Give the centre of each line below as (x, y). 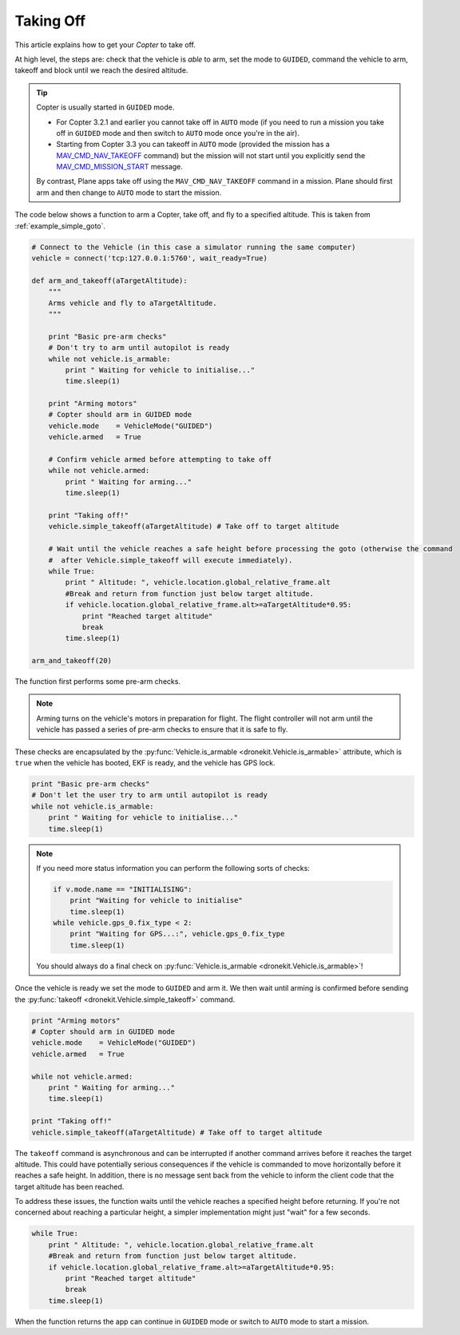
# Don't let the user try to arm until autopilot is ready (149, 795)
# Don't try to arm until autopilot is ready (139, 348)
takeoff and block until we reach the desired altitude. (101, 70)
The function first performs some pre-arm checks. (98, 681)
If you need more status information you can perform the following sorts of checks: (173, 868)
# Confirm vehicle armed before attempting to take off (160, 460)
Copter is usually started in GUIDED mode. (105, 107)
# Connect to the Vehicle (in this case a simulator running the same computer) (194, 247)
